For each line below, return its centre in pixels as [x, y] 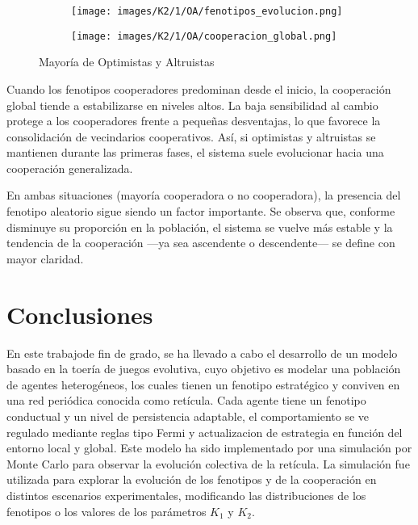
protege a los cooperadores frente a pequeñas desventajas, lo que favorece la [194, 121]
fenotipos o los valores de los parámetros [107, 511]
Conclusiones [80, 314]
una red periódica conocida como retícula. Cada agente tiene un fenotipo [186, 400]
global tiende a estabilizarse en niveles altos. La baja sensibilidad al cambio [192, 105]
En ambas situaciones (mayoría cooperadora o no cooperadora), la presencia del [204, 195]
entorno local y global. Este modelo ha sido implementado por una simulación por [209, 448]
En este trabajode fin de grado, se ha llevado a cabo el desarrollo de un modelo [202, 353]
